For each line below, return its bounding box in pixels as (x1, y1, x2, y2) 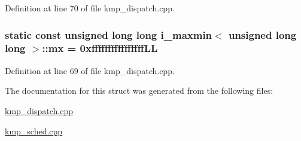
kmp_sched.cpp (5, 124, 63, 137)
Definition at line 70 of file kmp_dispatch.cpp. (5, 2, 175, 14)
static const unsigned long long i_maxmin (5, 27, 212, 42)
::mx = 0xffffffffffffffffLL (42, 41, 158, 56)
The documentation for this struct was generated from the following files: (5, 84, 273, 97)
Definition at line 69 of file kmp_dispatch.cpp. (5, 64, 175, 76)
